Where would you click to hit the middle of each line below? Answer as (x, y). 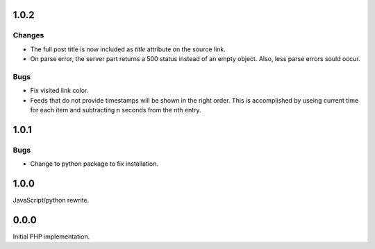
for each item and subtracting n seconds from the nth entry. (116, 110)
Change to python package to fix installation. (94, 164)
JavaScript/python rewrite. (51, 200)
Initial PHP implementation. (51, 237)
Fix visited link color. (59, 91)
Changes (28, 35)
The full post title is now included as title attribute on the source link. (128, 49)
